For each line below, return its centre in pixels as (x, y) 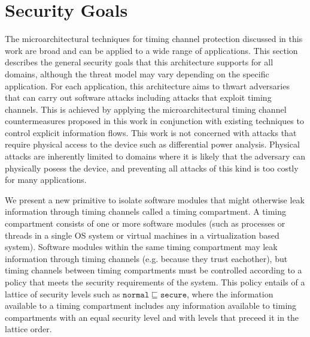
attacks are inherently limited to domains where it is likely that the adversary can (155, 156)
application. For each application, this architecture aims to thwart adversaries (147, 85)
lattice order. (28, 329)
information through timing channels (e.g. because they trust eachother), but (146, 258)
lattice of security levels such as (63, 294)
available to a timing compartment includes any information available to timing (151, 306)
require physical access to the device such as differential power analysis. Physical (152, 144)
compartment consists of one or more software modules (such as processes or (145, 223)
